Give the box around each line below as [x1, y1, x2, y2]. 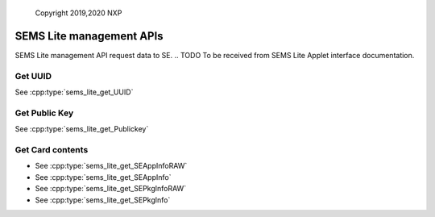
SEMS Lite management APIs [14, 29, 164, 43]
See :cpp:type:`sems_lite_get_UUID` [14, 87, 134, 97]
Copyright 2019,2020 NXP [35, 8, 122, 18]
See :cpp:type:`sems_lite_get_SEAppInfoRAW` [35, 161, 188, 171]
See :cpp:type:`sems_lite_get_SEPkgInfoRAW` [35, 184, 187, 194]
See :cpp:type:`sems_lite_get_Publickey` [14, 124, 149, 134]
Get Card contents [14, 144, 89, 155]
